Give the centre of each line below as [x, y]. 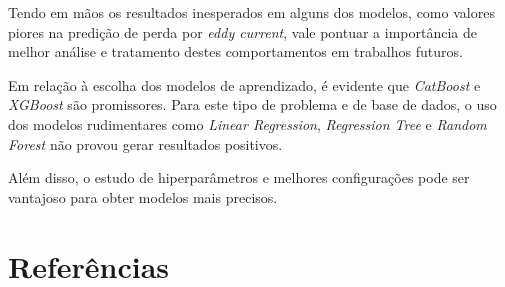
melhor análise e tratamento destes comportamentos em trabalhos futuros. [235, 51]
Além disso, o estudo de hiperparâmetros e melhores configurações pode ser [239, 177]
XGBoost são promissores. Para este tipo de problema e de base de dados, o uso [252, 104]
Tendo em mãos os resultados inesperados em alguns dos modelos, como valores [251, 12]
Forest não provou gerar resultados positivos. [145, 143]
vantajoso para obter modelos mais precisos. [143, 196]
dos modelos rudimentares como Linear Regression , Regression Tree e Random [247, 123]
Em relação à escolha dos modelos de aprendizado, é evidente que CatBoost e [244, 84]
